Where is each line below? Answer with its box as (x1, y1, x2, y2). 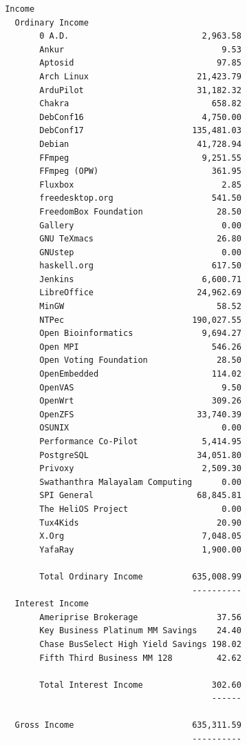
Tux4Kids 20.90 (39, 517, 241, 528)
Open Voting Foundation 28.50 (39, 355, 241, 366)
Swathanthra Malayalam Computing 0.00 (39, 477, 241, 487)
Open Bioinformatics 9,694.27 (39, 328, 241, 339)
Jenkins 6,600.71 (39, 274, 241, 284)
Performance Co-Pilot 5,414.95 (39, 437, 241, 446)
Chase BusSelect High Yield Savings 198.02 (39, 639, 241, 649)
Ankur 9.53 (39, 44, 241, 54)
